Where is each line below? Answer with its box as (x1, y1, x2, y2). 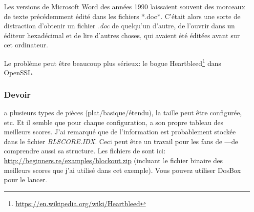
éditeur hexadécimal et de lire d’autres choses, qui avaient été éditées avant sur (4, 30, 240, 40)
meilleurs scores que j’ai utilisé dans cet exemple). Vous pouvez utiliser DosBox (4, 165, 241, 175)
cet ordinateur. (4, 40, 48, 50)
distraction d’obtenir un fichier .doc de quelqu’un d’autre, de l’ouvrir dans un (4, 21, 235, 31)
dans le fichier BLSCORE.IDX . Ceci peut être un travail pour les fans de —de (4, 136, 238, 146)
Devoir (4, 88, 31, 100)
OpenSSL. (4, 67, 34, 78)
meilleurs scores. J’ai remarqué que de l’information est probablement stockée (4, 127, 236, 137)
